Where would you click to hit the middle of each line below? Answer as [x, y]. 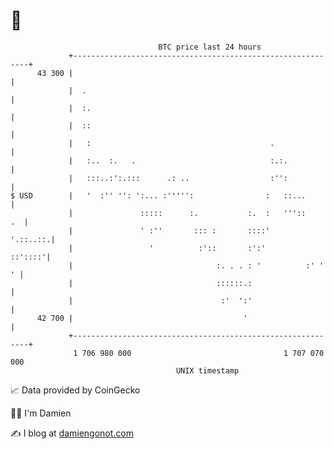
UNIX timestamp [207, 370]
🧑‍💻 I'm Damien [41, 413]
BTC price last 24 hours [210, 47]
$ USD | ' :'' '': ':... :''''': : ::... [158, 195]
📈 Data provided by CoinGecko [75, 390]
